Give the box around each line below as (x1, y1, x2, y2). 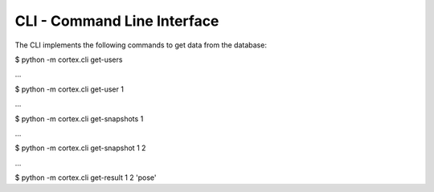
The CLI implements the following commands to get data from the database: (14, 40, 267, 50)
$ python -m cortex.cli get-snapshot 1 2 (14, 143, 146, 153)
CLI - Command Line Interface (14, 12, 219, 30)
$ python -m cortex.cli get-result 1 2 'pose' (14, 173, 157, 182)
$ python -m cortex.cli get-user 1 (14, 84, 125, 94)
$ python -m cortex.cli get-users (14, 55, 123, 64)
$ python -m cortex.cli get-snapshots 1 (14, 113, 144, 124)
